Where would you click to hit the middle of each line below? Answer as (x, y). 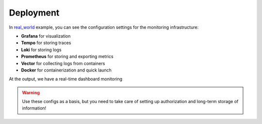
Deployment (34, 13)
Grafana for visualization (46, 36)
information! (34, 108)
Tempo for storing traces (46, 43)
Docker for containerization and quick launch (66, 70)
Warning (31, 92)
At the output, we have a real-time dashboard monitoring (66, 79)
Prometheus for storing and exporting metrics (67, 56)
